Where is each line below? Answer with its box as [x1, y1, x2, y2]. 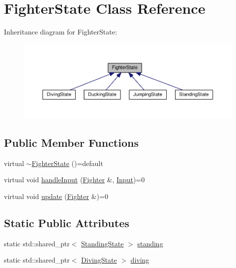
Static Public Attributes [4, 215, 129, 230]
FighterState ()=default [31, 158, 103, 168]
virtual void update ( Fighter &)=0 [4, 191, 108, 201]
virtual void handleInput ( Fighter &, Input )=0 [4, 174, 145, 185]
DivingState [81, 255, 117, 265]
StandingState [81, 238, 124, 248]
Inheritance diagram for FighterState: [4, 27, 117, 37]
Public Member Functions [4, 134, 139, 150]
